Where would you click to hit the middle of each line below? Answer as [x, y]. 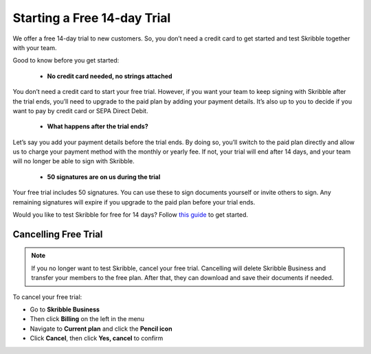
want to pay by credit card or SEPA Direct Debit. [80, 110]
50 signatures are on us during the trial [104, 177]
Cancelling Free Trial [58, 234]
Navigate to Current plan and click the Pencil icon [101, 329]
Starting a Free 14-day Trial [92, 18]
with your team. [35, 47]
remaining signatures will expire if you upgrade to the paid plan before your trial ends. [134, 202]
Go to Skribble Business [65, 309]
